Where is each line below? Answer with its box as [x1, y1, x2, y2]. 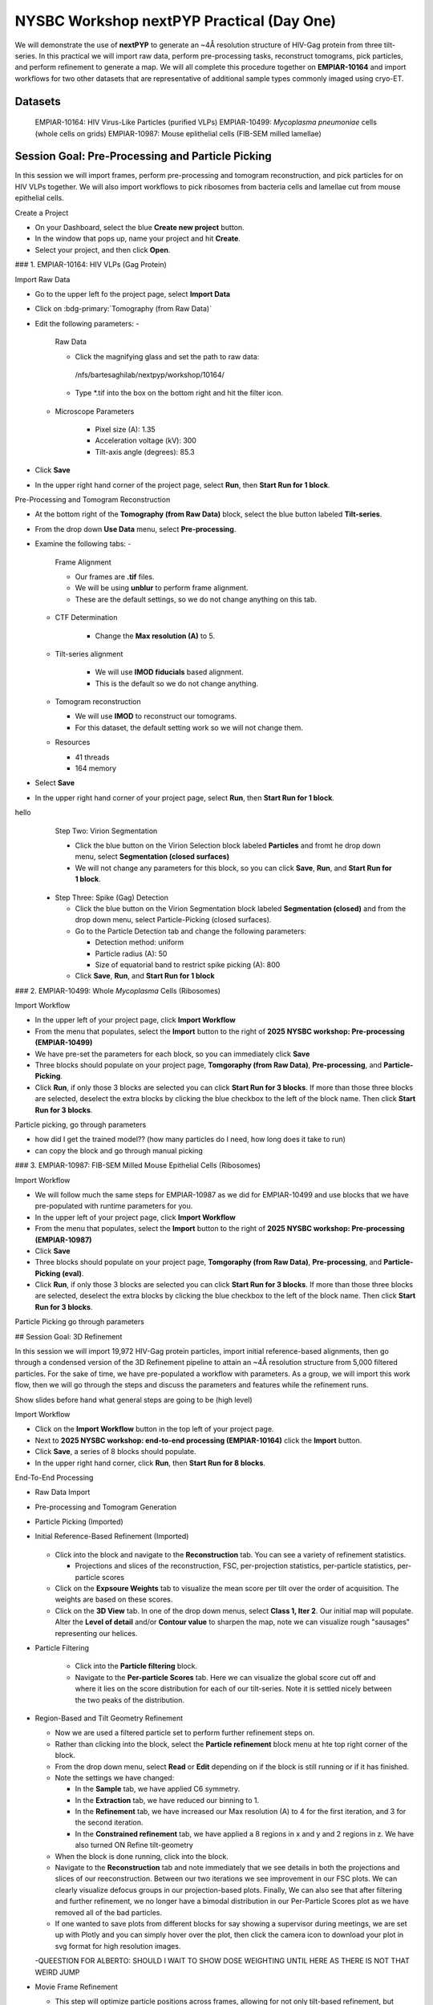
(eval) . [61, 1268, 84, 1278]
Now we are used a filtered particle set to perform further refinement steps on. [55, 1728, 315, 1738]
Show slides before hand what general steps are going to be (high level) [14, 1395, 253, 1404]
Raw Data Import [34, 1488, 91, 1497]
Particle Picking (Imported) [34, 1517, 123, 1527]
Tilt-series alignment [55, 649, 123, 658]
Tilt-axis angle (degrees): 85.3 [95, 447, 196, 456]
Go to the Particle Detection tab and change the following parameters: [75, 926, 306, 936]
